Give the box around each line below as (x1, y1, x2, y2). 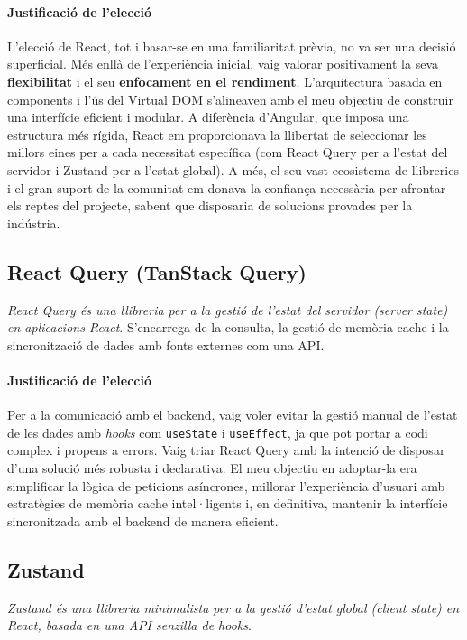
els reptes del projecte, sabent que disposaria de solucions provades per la (7, 196, 413, 215)
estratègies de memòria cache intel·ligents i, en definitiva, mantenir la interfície (7, 494, 448, 513)
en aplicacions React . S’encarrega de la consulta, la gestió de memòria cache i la (7, 318, 449, 337)
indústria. (7, 213, 60, 232)
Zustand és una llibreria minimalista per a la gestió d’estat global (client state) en (7, 598, 460, 617)
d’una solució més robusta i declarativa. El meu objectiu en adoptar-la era (7, 458, 417, 477)
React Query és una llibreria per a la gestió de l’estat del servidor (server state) (7, 300, 448, 319)
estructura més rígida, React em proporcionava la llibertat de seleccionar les (7, 125, 427, 144)
